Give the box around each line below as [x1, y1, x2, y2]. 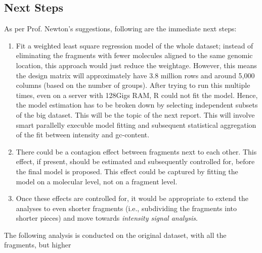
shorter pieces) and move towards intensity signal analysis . [16, 213, 198, 223]
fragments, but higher [4, 239, 71, 250]
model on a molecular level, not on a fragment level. [16, 176, 178, 186]
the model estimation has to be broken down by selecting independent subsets [16, 99, 258, 110]
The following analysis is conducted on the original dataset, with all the [4, 229, 227, 240]
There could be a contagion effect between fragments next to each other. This [16, 146, 257, 157]
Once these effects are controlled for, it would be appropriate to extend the [16, 193, 249, 204]
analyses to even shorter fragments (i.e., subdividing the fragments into [16, 203, 237, 213]
